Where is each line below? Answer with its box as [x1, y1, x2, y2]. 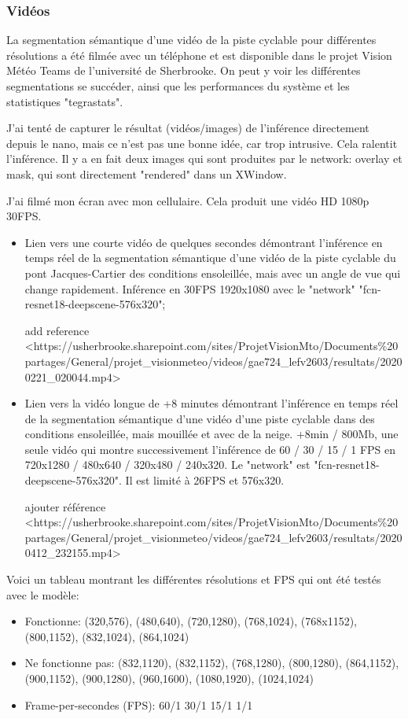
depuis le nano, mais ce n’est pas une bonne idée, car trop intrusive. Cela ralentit [6, 135, 398, 151]
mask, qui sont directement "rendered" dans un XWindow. [6, 165, 287, 182]
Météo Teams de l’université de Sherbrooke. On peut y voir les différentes [6, 62, 361, 79]
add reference [24, 322, 90, 338]
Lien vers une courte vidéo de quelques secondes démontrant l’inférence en [24, 234, 383, 250]
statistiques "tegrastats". [6, 93, 123, 109]
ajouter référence [24, 498, 106, 514]
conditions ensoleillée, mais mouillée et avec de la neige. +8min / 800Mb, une [24, 426, 399, 442]
